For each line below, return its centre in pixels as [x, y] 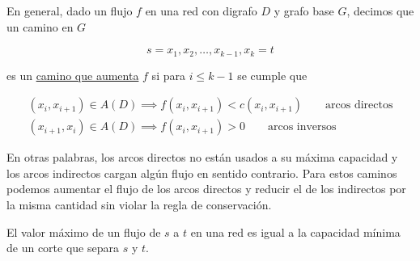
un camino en [40, 26]
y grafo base [304, 11]
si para [168, 75]
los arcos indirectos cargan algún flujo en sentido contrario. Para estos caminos [202, 173]
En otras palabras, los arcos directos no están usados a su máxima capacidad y [202, 157]
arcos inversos [302, 127]
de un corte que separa [63, 248]
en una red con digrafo [201, 11]
